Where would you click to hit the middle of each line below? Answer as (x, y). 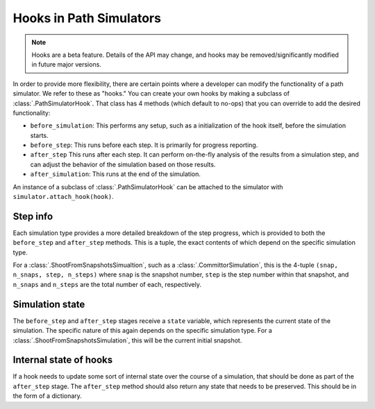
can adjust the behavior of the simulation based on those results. (123, 164)
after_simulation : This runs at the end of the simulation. (116, 174)
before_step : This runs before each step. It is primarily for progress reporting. (144, 145)
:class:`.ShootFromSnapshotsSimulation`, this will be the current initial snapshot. (127, 340)
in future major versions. (67, 64)
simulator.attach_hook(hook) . (63, 197)
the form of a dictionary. (48, 396)
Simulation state (49, 304)
